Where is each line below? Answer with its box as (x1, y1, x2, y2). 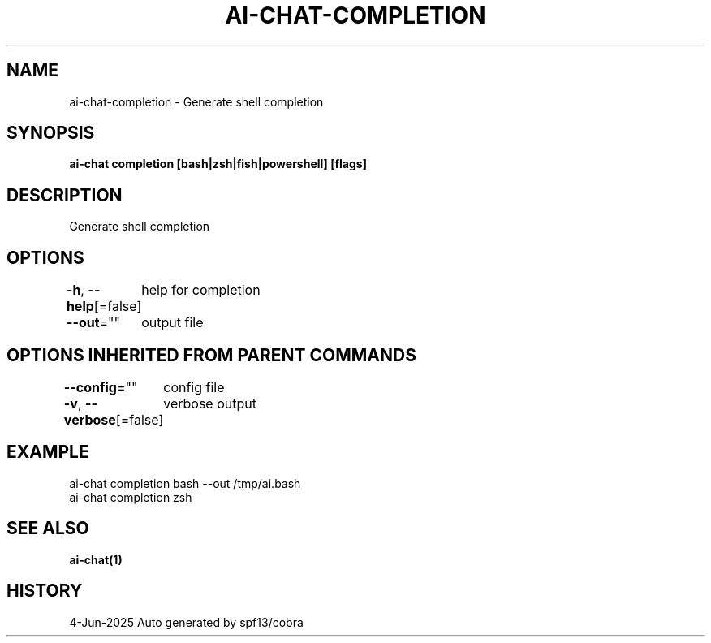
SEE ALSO (6, 518, 89, 539)
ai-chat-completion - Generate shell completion (69, 94, 324, 109)
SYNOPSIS (6, 123, 95, 144)
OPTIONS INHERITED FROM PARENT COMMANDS (6, 344, 416, 365)
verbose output (163, 395, 256, 412)
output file (141, 314, 204, 331)
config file (163, 378, 225, 395)
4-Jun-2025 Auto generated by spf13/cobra (69, 615, 304, 629)
